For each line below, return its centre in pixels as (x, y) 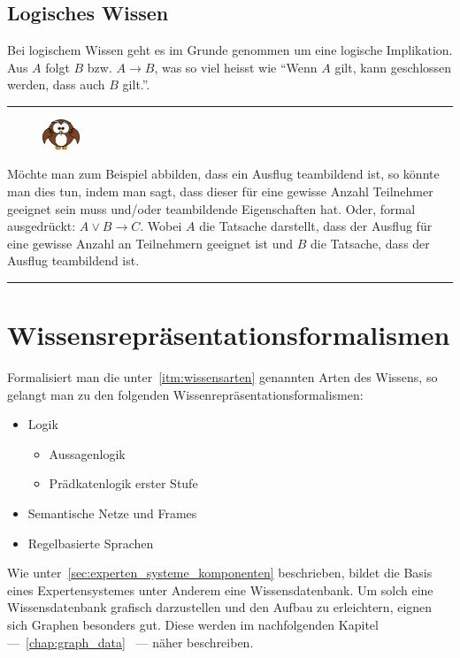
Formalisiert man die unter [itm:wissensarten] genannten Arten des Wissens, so (222, 377)
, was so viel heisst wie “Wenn (236, 67)
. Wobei (161, 226)
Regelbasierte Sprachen (91, 543)
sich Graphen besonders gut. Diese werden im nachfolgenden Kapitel (193, 625)
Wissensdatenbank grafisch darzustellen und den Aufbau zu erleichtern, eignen (220, 607)
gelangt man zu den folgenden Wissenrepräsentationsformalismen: (185, 394)
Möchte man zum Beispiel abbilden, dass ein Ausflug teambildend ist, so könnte (223, 174)
